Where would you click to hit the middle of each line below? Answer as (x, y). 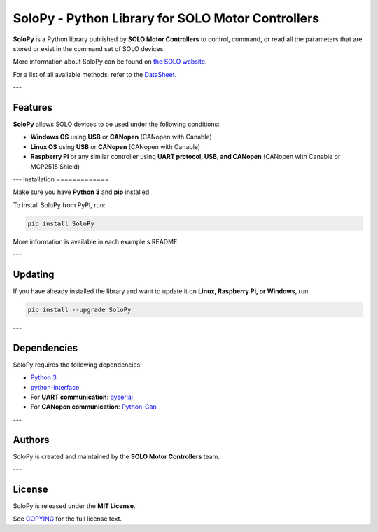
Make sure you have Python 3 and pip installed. (82, 192)
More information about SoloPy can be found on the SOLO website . (110, 62)
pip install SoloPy (61, 223)
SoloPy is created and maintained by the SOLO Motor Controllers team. (117, 456)
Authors (31, 440)
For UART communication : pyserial (82, 397)
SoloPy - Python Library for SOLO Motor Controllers (166, 18)
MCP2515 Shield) (55, 166)
